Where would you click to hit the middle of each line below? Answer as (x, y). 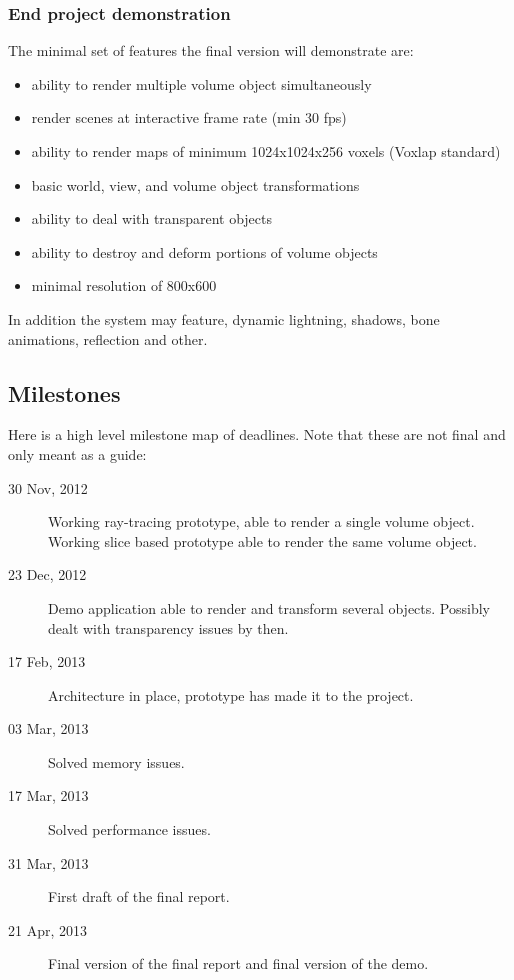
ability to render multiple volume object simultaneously (201, 83)
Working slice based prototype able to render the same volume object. (262, 540)
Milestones (64, 392)
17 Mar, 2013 (48, 795)
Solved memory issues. (116, 761)
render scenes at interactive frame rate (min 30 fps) (189, 117)
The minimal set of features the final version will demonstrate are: (211, 50)
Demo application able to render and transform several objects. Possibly (269, 607)
